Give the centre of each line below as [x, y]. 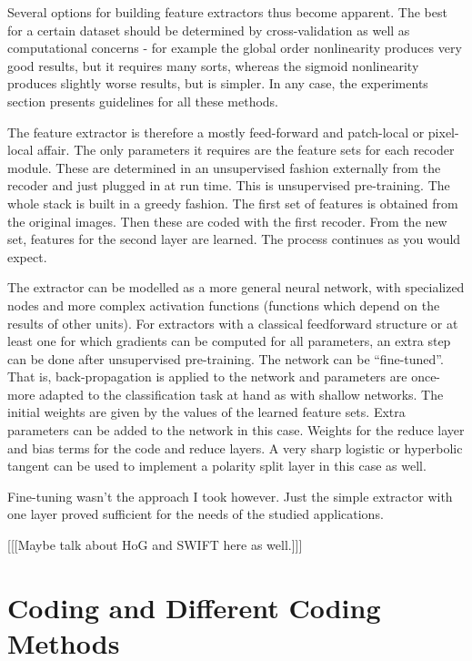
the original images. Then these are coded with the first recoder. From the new [227, 221]
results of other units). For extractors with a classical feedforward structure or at [233, 323]
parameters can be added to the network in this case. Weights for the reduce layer [236, 430]
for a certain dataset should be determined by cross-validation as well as [209, 30]
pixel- [443, 132]
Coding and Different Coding [194, 607]
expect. [27, 256]
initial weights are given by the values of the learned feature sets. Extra [206, 412]
